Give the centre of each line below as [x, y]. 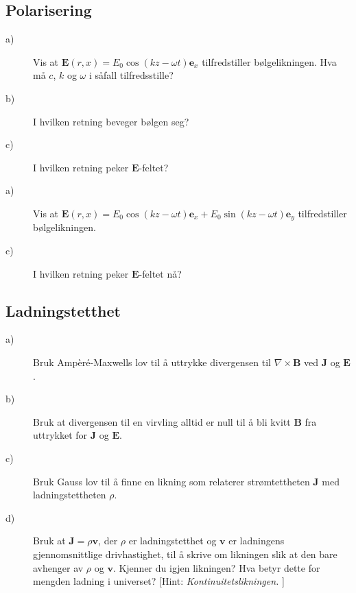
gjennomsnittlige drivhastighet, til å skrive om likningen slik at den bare [185, 554]
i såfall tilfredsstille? [131, 75]
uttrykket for [60, 435]
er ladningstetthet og [173, 541]
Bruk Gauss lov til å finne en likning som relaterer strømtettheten [171, 481]
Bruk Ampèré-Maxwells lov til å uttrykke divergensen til [152, 362]
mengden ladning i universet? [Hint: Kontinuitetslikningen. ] [159, 581]
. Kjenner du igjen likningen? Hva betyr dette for [216, 567]
